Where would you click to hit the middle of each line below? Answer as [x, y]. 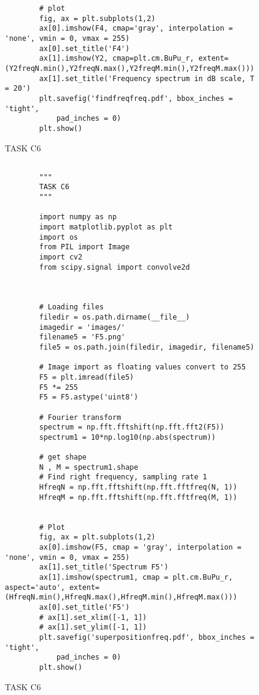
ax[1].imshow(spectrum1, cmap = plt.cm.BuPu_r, [136, 578]
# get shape [63, 457]
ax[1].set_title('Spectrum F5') [104, 567]
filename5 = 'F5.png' [82, 337]
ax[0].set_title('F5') [84, 607]
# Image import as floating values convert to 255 [142, 367]
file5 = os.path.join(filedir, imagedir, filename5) [147, 347]
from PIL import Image [84, 247]
